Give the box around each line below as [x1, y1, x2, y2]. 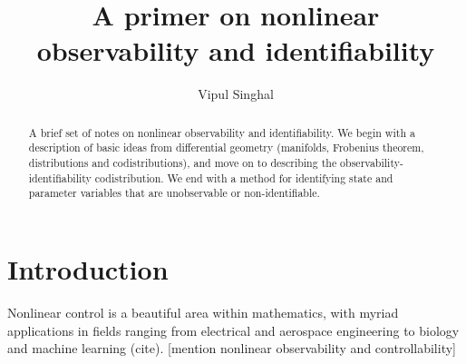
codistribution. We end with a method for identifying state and [94, 170, 393, 185]
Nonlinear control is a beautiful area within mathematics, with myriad [7, 302, 399, 321]
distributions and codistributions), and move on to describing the [28, 155, 337, 171]
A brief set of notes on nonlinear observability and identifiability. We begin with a [28, 124, 415, 140]
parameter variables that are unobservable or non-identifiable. [28, 185, 320, 201]
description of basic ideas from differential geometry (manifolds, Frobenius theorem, [28, 140, 424, 155]
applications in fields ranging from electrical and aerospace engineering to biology [7, 320, 460, 339]
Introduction [7, 250, 169, 287]
